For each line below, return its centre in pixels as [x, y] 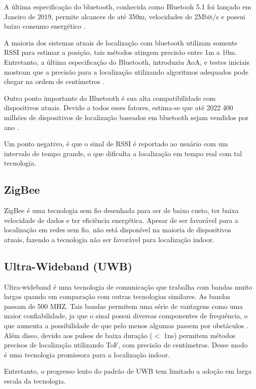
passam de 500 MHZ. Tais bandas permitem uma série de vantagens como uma [124, 306]
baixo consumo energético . [45, 26]
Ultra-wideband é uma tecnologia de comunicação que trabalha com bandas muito [128, 286]
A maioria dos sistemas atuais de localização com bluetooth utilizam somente [121, 42]
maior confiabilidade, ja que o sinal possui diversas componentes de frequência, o [126, 316]
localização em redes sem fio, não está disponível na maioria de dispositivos [118, 230]
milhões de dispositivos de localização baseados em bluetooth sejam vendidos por [127, 117]
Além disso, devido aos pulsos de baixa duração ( [78, 335]
